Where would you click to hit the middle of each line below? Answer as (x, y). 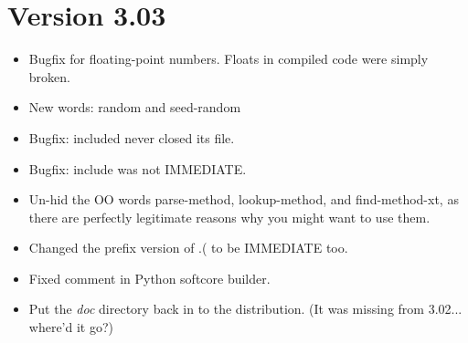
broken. (49, 76)
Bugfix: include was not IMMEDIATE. (138, 168)
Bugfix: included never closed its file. (132, 137)
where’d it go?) (71, 327)
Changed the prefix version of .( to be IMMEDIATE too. (188, 248)
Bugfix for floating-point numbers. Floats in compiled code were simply (229, 59)
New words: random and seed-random (135, 107)
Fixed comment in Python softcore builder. (149, 278)
